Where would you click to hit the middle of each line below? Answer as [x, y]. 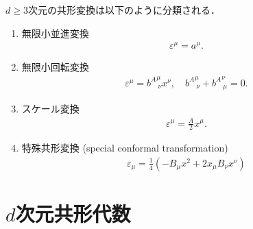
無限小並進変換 [55, 33]
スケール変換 [50, 109]
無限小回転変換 [55, 67]
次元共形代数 [73, 214]
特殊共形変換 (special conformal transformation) [125, 148]
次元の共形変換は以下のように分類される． [124, 10]
